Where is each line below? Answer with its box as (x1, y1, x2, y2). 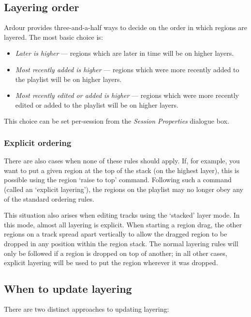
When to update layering (4, 281, 132, 296)
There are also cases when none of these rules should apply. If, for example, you (4, 156, 240, 166)
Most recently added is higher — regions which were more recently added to (15, 64, 239, 74)
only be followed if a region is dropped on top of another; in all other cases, (4, 248, 227, 258)
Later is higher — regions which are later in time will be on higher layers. (15, 48, 234, 58)
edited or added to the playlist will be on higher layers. (15, 99, 178, 110)
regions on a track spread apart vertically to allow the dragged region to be (4, 229, 227, 239)
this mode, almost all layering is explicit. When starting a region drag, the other (4, 219, 242, 229)
